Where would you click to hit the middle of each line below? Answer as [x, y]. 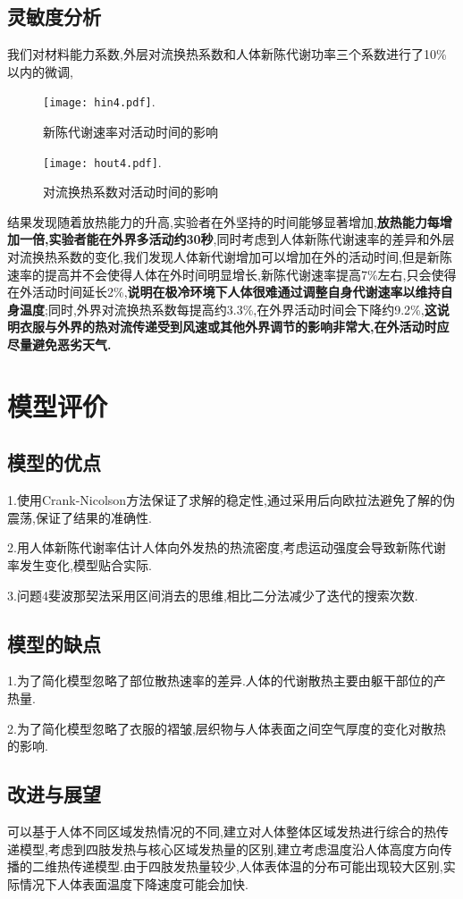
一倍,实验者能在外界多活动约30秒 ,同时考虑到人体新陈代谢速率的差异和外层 [237, 239]
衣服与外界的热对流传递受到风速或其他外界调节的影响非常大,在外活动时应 [234, 327]
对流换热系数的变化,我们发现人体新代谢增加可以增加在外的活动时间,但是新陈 [230, 257]
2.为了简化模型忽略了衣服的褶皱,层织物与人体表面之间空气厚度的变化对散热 [227, 728]
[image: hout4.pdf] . [102, 161]
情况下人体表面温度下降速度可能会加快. [134, 883]
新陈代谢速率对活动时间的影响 [130, 132]
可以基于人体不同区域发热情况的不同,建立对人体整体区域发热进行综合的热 [222, 831]
